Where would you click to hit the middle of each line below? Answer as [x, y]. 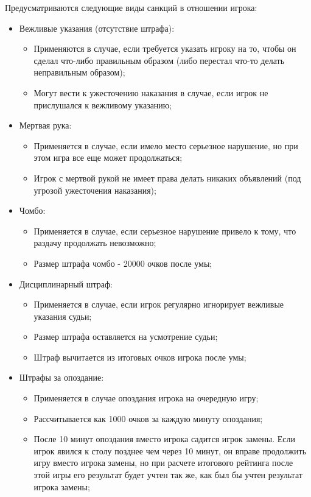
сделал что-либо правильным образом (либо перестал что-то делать [159, 60]
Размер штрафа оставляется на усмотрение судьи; [126, 337]
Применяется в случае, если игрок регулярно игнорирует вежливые [159, 304]
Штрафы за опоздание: [61, 377]
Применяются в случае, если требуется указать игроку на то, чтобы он [165, 48]
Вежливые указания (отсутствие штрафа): [97, 28]
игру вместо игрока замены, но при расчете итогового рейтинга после [163, 463]
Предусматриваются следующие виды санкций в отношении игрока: [131, 7]
